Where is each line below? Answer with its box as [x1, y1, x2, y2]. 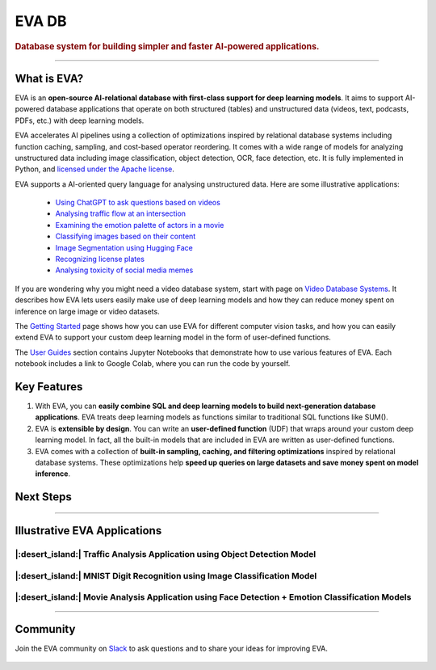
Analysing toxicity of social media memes [55, 265, 194, 275]
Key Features [15, 380, 83, 394]
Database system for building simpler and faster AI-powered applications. [15, 40, 320, 52]
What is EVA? [15, 71, 84, 85]
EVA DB [15, 12, 67, 30]
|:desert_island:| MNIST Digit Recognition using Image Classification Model [15, 570, 317, 581]
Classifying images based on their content [55, 231, 196, 242]
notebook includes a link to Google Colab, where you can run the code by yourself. [15, 359, 291, 369]
